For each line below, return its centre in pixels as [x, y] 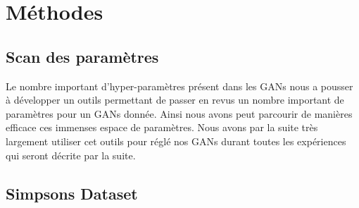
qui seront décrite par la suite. [71, 155]
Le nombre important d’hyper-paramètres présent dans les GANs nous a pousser [179, 86]
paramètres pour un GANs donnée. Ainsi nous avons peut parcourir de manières [179, 113]
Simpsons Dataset [72, 193]
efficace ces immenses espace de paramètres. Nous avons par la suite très [162, 127]
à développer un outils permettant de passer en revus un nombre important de [175, 100]
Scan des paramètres [82, 56]
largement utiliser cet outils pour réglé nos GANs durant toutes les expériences [176, 141]
